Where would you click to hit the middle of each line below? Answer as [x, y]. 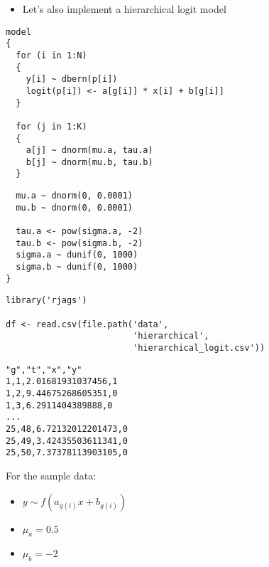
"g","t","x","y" [44, 370]
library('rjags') [46, 301]
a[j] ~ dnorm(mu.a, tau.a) [89, 150]
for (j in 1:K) [51, 126]
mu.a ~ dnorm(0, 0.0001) [74, 196]
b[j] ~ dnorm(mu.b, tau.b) [89, 162]
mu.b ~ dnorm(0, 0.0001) [74, 207]
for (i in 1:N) [51, 55]
